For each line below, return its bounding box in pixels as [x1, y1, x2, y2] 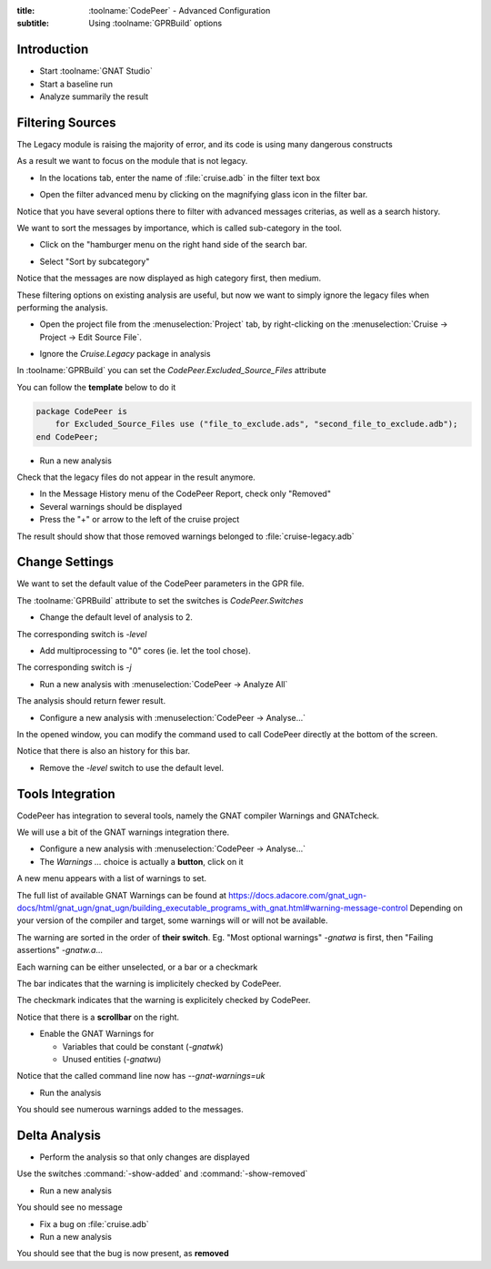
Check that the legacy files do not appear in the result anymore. [16, 472, 256, 482]
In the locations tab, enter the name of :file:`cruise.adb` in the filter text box [39, 172, 321, 183]
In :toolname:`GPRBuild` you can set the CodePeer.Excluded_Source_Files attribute [16, 365, 326, 376]
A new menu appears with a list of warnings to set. [16, 873, 207, 884]
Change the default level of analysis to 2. [39, 612, 193, 623]
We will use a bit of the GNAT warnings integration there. [16, 827, 230, 838]
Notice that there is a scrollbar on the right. [16, 1011, 180, 1022]
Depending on [409, 902, 463, 913]
